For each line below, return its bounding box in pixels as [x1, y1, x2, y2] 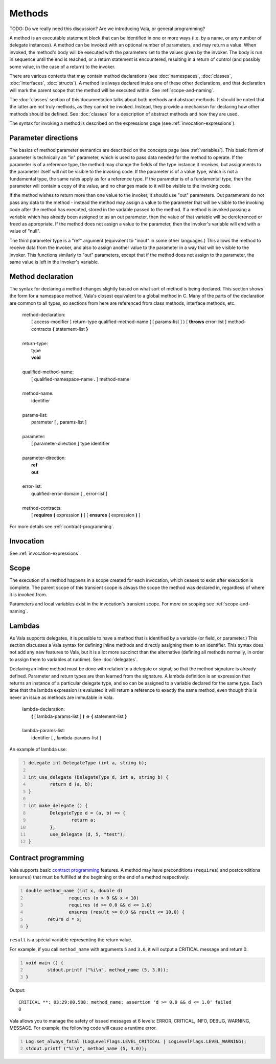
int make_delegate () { [28, 803, 88, 809]
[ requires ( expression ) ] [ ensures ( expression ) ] [31, 512, 141, 518]
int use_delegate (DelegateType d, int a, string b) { [28, 774, 169, 780]
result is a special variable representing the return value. [9, 937, 132, 943]
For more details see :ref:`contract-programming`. [9, 524, 114, 530]
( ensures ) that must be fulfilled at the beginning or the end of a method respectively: [9, 874, 190, 880]
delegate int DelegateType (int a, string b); [28, 760, 147, 766]
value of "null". [9, 228, 41, 234]
